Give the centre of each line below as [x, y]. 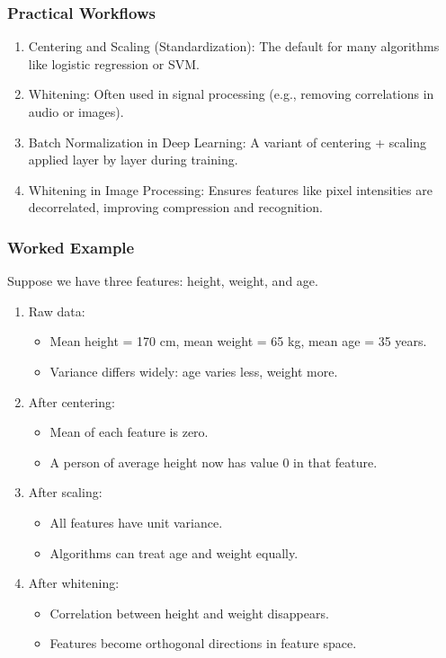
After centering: [71, 401]
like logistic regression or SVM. [114, 63]
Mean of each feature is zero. [129, 432]
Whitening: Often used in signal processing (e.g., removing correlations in [231, 94]
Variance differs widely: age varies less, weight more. [194, 371]
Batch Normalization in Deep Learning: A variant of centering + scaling [227, 142]
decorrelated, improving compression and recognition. [175, 207]
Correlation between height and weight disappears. [189, 613]
